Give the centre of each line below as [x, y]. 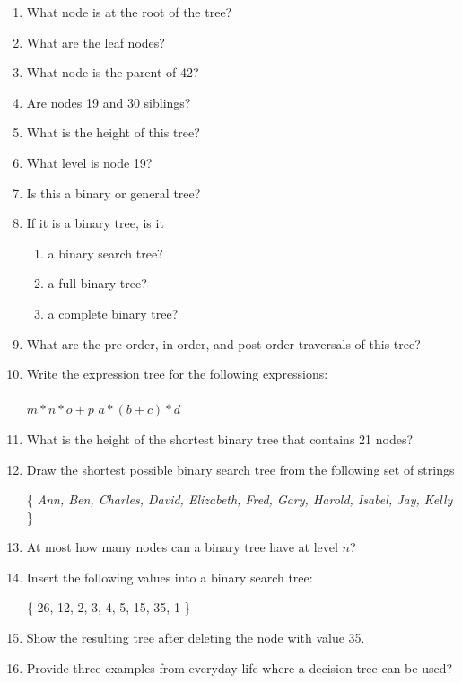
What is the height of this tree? [113, 132]
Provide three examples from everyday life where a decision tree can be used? [240, 667]
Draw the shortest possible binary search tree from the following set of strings [240, 469]
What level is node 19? [89, 162]
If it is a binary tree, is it [95, 223]
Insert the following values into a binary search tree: [170, 577]
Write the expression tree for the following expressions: [177, 374]
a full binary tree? [97, 283]
